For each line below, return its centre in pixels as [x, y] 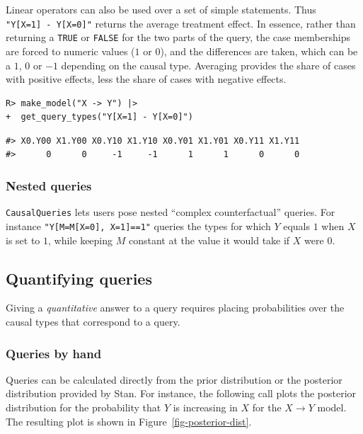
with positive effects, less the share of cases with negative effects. [146, 79]
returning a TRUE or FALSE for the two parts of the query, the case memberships [178, 37]
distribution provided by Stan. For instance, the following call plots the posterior [181, 393]
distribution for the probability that [83, 407]
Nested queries [49, 185]
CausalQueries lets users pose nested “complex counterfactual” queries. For [171, 212]
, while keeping [81, 240]
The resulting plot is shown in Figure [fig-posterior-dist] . [129, 421]
